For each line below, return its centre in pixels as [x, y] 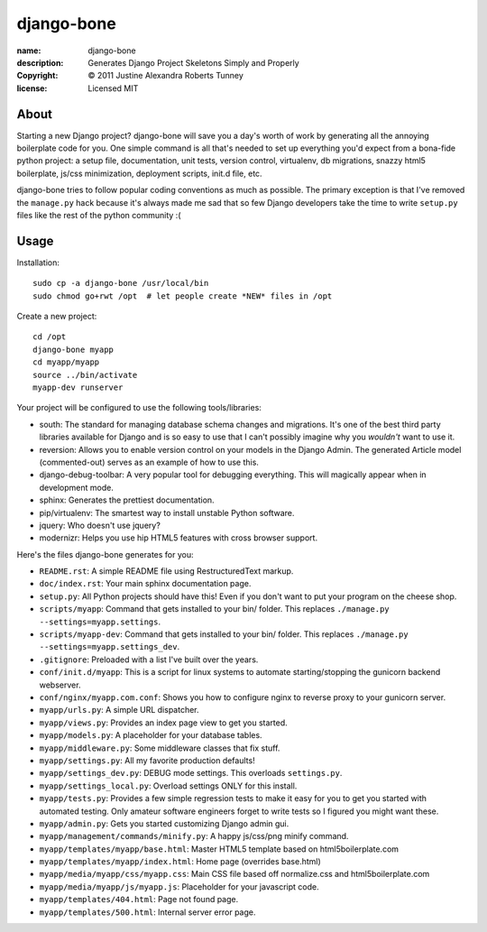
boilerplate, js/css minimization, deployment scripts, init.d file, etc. [139, 173]
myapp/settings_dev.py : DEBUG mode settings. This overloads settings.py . [191, 773]
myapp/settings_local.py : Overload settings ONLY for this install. [168, 786]
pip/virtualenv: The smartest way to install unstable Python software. [167, 512]
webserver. [60, 685]
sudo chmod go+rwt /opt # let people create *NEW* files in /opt [183, 296]
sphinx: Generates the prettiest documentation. [127, 500]
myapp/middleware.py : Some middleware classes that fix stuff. [160, 748]
